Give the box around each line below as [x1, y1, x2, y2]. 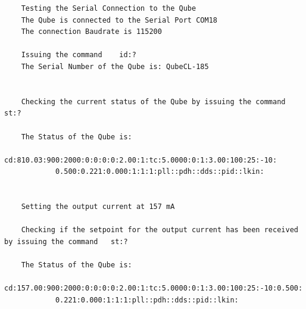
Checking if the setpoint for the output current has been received [21, 226, 298, 235]
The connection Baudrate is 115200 [21, 27, 162, 36]
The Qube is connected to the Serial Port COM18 [21, 15, 217, 24]
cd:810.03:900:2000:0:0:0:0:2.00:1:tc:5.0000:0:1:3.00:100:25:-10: [4, 155, 277, 164]
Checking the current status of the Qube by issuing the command [21, 97, 286, 106]
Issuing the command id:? [21, 51, 136, 60]
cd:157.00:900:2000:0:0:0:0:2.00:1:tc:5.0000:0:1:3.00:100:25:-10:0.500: [4, 284, 303, 293]
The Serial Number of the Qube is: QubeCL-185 [21, 62, 209, 71]
